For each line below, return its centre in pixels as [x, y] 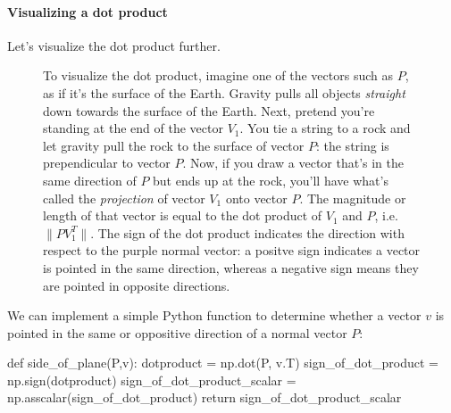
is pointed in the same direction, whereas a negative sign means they [231, 267]
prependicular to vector [107, 163]
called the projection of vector [124, 198]
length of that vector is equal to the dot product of [183, 215]
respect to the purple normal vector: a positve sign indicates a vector [232, 250]
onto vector [256, 198]
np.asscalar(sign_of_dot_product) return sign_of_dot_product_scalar [205, 397]
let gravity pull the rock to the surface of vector [174, 145]
